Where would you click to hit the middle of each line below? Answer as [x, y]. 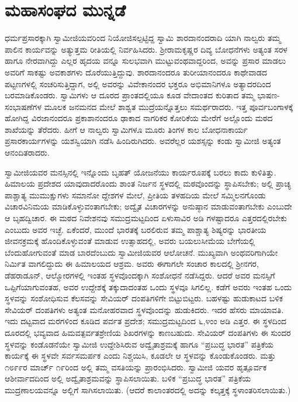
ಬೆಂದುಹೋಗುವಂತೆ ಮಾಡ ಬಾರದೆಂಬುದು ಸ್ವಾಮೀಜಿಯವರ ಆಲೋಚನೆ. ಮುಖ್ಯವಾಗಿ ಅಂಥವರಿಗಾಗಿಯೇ [141, 252]
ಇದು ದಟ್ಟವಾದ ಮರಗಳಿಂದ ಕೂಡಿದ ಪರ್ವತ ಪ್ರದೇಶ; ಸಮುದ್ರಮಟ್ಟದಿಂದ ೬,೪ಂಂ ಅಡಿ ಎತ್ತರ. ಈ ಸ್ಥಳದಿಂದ [146, 321]
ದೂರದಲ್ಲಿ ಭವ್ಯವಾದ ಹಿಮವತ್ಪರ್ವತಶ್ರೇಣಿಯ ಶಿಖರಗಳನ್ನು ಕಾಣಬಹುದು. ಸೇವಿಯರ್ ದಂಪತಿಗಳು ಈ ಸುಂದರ [148, 332]
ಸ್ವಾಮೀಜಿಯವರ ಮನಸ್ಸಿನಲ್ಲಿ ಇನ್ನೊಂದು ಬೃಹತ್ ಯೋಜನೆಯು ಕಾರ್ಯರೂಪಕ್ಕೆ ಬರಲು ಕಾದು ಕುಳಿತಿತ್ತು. [141, 172]
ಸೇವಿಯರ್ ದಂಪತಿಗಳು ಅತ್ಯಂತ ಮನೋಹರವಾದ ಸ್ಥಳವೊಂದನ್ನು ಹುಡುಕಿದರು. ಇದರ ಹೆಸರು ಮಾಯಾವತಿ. [144, 309]
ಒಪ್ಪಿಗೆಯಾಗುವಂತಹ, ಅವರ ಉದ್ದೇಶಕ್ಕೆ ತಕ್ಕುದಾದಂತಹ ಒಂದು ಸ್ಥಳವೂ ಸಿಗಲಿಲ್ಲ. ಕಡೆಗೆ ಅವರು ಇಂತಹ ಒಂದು [148, 286]
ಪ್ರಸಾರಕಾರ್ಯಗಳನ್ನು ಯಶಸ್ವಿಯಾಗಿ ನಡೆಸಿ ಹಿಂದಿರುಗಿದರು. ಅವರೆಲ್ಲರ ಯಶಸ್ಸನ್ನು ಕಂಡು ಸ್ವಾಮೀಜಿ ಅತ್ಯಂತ [143, 141]
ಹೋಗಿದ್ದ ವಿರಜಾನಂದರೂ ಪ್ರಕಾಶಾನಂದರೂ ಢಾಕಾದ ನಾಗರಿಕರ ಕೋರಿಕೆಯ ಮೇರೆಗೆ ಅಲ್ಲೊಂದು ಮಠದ [139, 118]
